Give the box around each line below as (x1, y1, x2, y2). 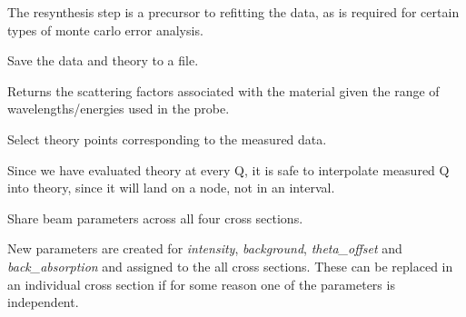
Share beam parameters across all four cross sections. (7, 208, 303, 227)
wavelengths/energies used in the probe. (7, 99, 230, 118)
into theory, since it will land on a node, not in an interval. (7, 178, 335, 197)
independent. (7, 292, 79, 312)
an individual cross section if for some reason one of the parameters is (7, 274, 395, 293)
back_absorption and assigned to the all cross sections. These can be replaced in (7, 256, 453, 275)
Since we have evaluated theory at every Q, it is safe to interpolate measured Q (7, 160, 450, 179)
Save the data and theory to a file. (7, 51, 199, 70)
